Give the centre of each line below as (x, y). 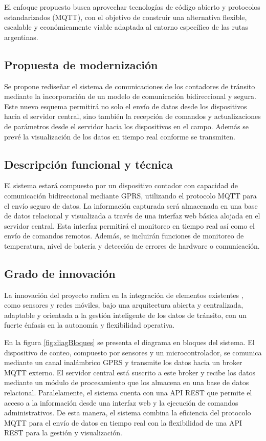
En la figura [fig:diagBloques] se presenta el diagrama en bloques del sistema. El (129, 342)
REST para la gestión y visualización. (63, 433)
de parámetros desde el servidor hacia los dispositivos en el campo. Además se (126, 126)
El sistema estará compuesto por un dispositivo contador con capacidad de (121, 185)
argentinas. (21, 37)
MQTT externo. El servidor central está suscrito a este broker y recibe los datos (130, 372)
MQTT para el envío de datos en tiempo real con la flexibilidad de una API (123, 422)
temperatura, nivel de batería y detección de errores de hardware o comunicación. (132, 245)
